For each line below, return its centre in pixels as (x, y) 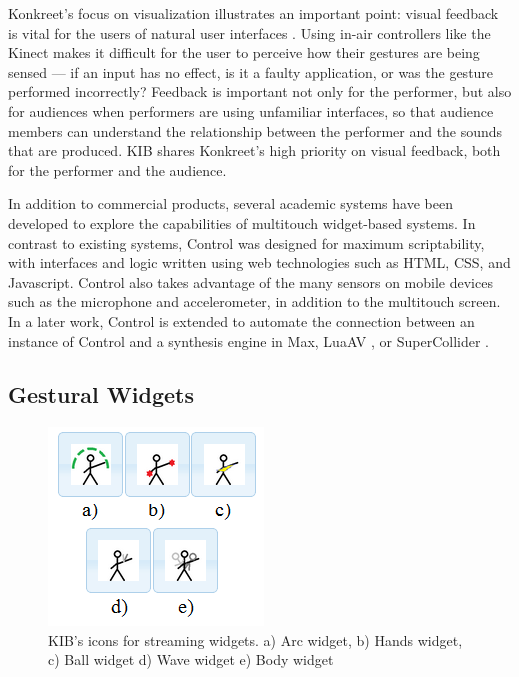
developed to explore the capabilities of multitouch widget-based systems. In (242, 222)
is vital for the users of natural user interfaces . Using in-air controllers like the (249, 32)
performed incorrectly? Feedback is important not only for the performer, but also (260, 91)
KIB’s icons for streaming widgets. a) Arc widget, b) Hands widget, (255, 639)
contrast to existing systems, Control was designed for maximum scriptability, (246, 242)
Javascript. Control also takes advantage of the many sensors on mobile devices (250, 281)
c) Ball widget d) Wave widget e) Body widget (191, 659)
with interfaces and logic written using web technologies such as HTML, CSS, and (259, 262)
